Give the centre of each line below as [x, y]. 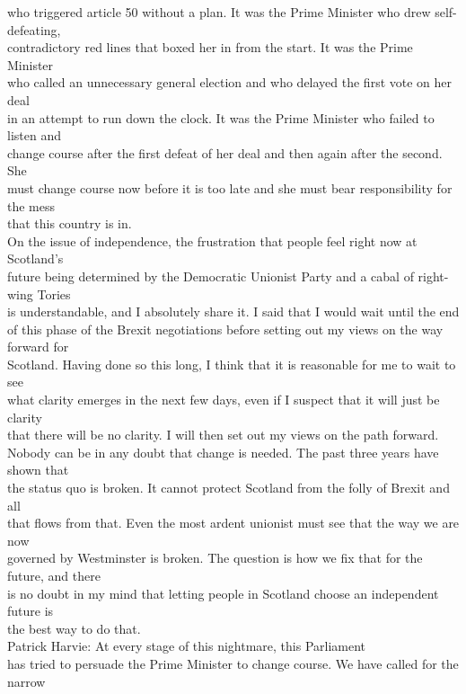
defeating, [34, 29]
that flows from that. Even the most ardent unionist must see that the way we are [233, 523]
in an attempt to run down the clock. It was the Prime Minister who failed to [221, 117]
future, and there [54, 575]
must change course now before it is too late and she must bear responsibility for [230, 187]
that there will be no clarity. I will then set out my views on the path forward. [223, 435]
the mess [31, 205]
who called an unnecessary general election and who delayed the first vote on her [230, 82]
